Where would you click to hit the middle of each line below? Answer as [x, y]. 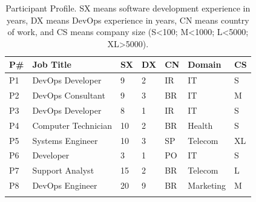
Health [200, 125]
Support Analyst [63, 170]
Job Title [52, 64]
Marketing [207, 185]
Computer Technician [72, 125]
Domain [205, 64]
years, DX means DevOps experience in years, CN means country [128, 20]
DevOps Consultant [69, 95]
